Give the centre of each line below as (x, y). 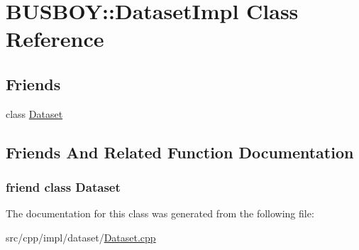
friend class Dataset (63, 187)
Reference (55, 39)
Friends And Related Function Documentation (180, 152)
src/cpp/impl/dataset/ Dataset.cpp (81, 237)
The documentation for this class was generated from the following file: (160, 213)
